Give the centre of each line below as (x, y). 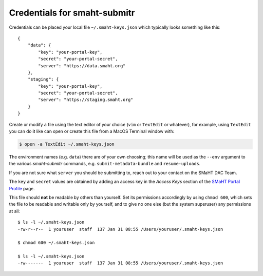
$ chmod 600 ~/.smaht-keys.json (56, 243)
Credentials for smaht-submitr (72, 13)
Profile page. (22, 188)
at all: (15, 211)
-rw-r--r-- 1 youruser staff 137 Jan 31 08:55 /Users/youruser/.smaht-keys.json (121, 229)
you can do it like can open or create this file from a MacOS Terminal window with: (92, 131)
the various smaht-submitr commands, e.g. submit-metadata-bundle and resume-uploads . (105, 164)
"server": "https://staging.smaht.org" (86, 100)
